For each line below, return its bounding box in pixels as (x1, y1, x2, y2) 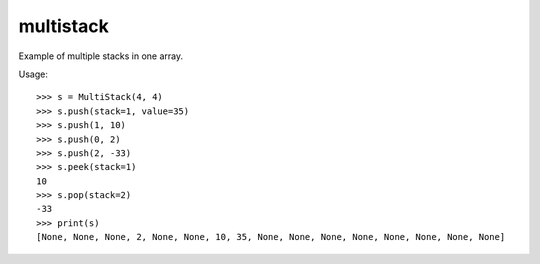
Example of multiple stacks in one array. (18, 50, 184, 62)
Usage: (18, 68, 49, 80)
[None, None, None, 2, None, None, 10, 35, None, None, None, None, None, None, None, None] (36, 231, 506, 243)
